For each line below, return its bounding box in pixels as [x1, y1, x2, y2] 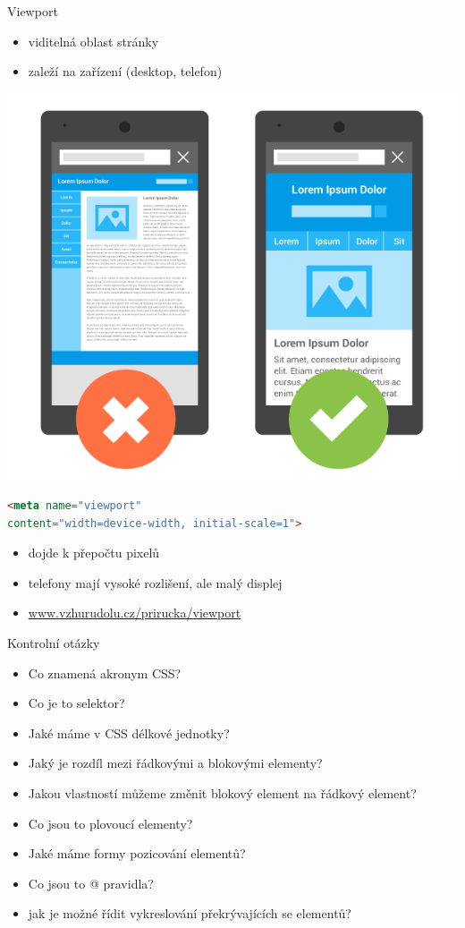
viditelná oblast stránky [28, 31, 159, 50]
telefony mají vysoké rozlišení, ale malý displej [28, 573, 283, 592]
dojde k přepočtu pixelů [28, 543, 160, 562]
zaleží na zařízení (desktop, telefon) [28, 62, 223, 81]
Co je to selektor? [28, 694, 125, 712]
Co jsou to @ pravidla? [28, 873, 154, 892]
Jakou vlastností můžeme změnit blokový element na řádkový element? [28, 783, 417, 802]
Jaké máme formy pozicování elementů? [28, 844, 246, 863]
